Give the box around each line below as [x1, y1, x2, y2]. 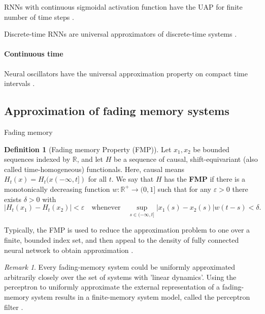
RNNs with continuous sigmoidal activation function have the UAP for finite [4, 2, 243, 12]
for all [88, 174, 107, 184]
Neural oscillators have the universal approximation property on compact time [4, 68, 248, 78]
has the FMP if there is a [164, 174, 246, 184]
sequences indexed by [4, 154, 71, 164]
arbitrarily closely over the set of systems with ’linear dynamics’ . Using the [4, 271, 237, 282]
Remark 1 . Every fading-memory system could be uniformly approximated [4, 262, 236, 272]
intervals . [4, 78, 35, 89]
